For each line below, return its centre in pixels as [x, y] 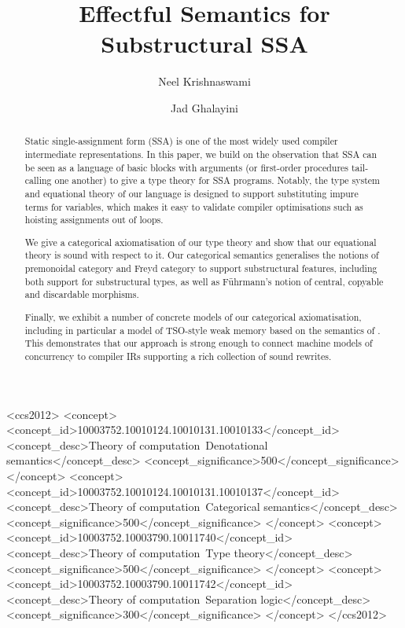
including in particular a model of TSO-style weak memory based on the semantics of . [202, 330]
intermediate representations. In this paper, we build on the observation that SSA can [201, 154]
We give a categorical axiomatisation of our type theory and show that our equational [201, 242]
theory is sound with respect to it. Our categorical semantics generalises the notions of [202, 255]
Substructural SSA [204, 44]
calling [38, 180]
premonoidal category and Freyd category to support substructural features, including [201, 268]
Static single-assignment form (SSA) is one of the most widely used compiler [181, 141]
